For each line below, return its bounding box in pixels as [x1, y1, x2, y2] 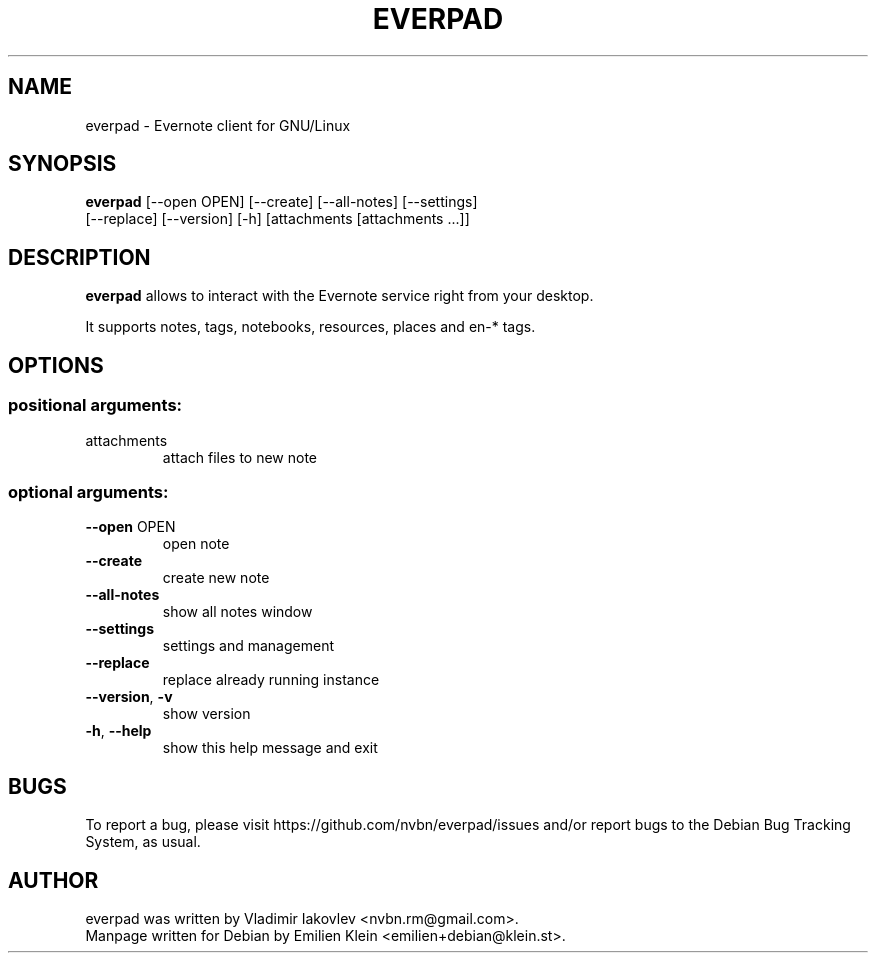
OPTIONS [8, 352, 104, 378]
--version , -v [85, 688, 173, 706]
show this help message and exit [162, 739, 378, 757]
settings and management [162, 637, 335, 655]
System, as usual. [85, 833, 201, 851]
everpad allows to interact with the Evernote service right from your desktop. [85, 287, 594, 305]
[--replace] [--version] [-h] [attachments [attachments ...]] [85, 210, 470, 228]
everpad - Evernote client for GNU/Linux [85, 116, 351, 134]
